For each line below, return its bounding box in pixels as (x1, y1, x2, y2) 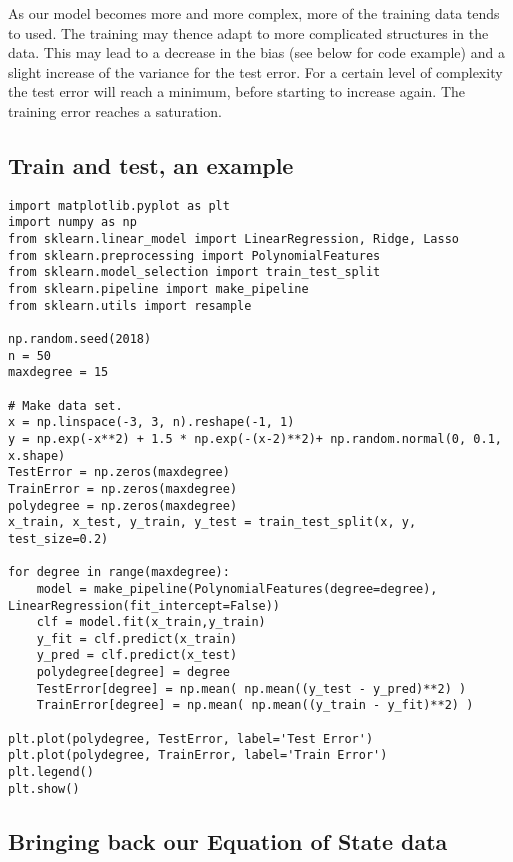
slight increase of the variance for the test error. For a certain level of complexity (8, 61, 503, 82)
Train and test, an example (8, 149, 294, 180)
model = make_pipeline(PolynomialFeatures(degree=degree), (36, 581, 438, 596)
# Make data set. (8, 398, 123, 413)
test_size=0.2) (8, 531, 109, 546)
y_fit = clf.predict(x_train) (36, 631, 238, 646)
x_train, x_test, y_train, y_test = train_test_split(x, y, (8, 515, 417, 530)
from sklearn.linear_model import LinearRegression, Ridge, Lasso (8, 232, 460, 247)
